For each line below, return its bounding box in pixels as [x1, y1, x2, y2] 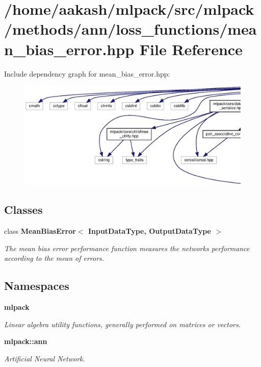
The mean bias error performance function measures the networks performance [4, 242, 250, 253]
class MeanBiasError [4, 226, 76, 236]
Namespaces [4, 278, 69, 293]
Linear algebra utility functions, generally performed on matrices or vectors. [4, 319, 241, 329]
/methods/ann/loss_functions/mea [4, 18, 257, 39]
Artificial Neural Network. [4, 353, 85, 363]
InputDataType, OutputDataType [88, 226, 211, 236]
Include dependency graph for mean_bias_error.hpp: [4, 68, 170, 79]
